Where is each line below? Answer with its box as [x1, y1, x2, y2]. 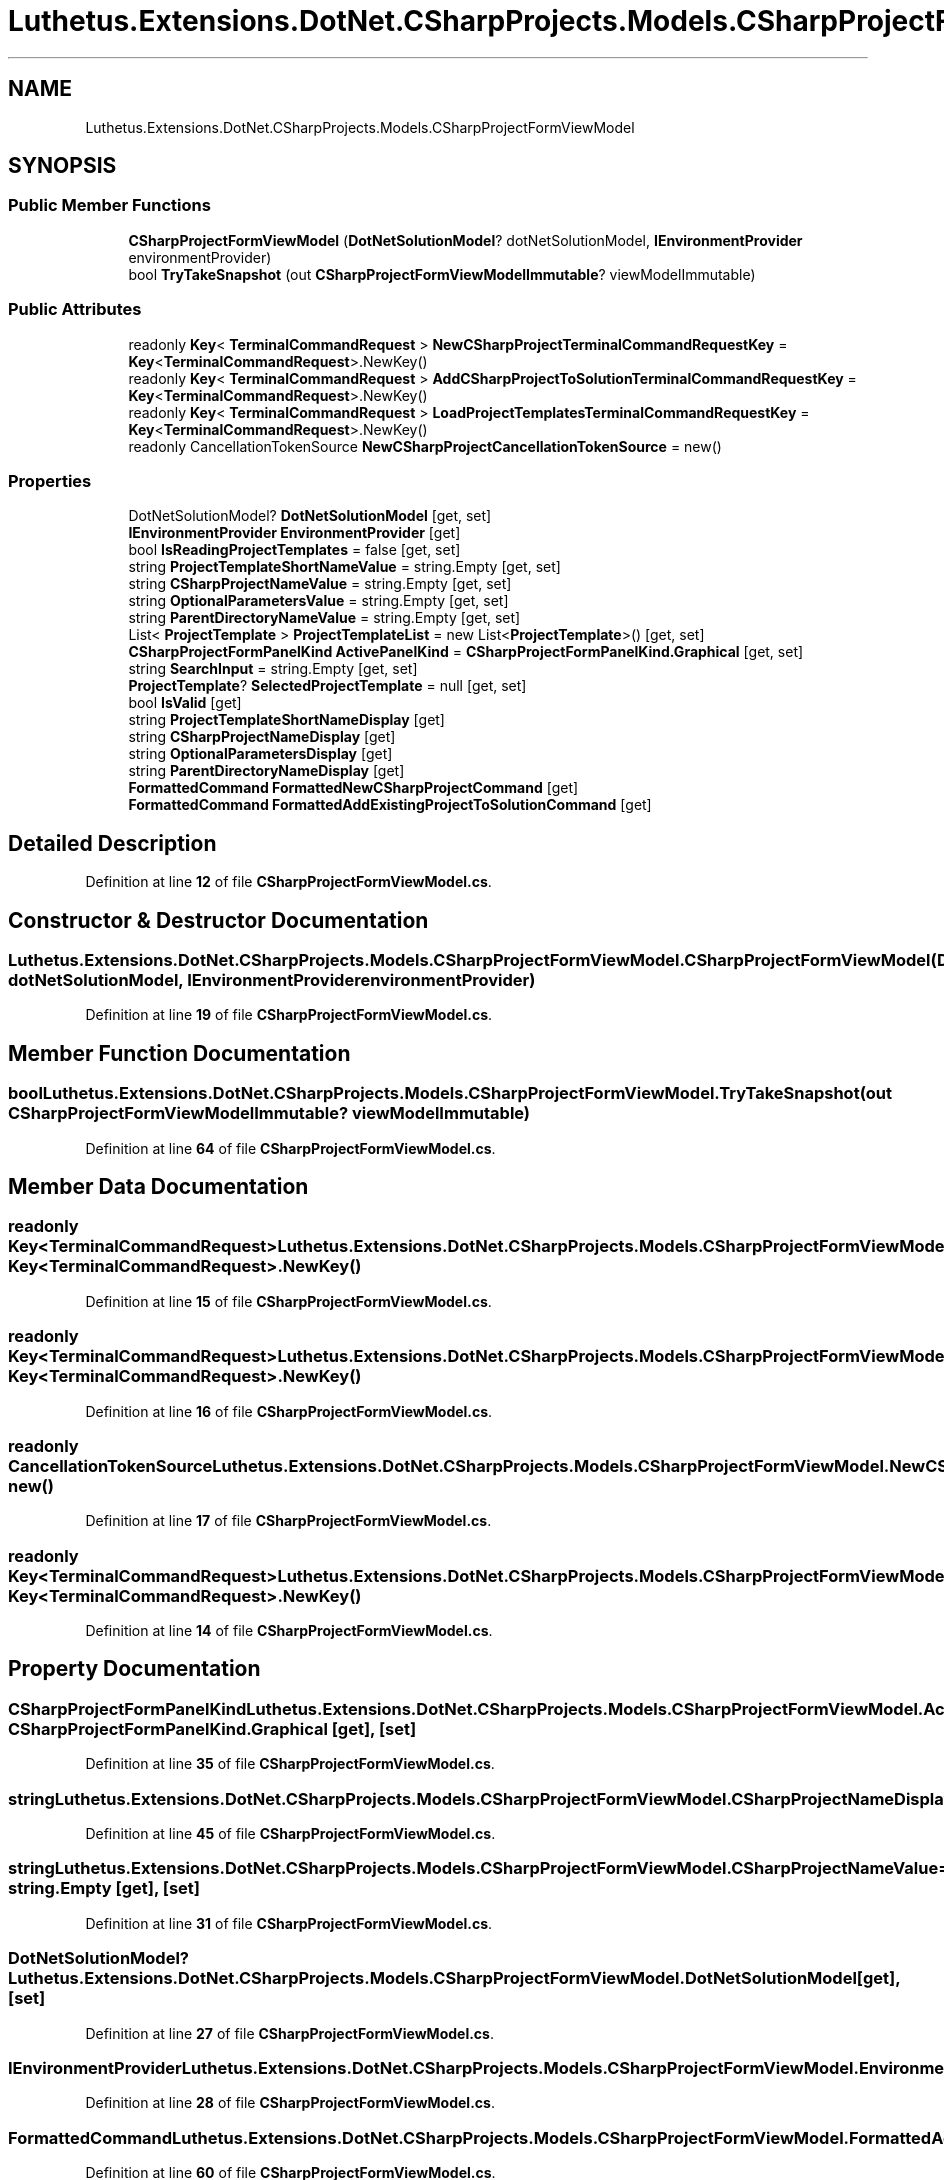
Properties [8, 470, 92, 491]
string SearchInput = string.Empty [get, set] [128, 660, 418, 678]
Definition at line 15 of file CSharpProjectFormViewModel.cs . [85, 1292, 492, 1310]
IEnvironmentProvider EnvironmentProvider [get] [128, 524, 461, 542]
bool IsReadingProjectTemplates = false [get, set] [128, 541, 461, 559]
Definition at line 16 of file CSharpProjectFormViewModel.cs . [85, 1402, 493, 1420]
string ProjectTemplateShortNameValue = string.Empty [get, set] [128, 558, 561, 576]
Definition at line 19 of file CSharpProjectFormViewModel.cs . [85, 1006, 493, 1024]
